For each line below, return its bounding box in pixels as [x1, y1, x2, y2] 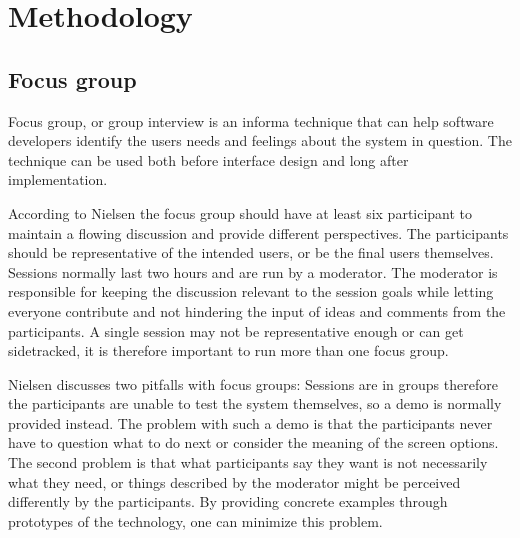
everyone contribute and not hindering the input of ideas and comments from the [8, 300, 506, 321]
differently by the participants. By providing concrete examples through [8, 491, 448, 512]
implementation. [8, 169, 108, 190]
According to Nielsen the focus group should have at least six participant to [8, 202, 473, 223]
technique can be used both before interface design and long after [8, 149, 409, 170]
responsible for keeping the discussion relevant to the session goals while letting [8, 281, 494, 302]
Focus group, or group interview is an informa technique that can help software [8, 110, 494, 131]
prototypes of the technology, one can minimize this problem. [8, 510, 383, 531]
